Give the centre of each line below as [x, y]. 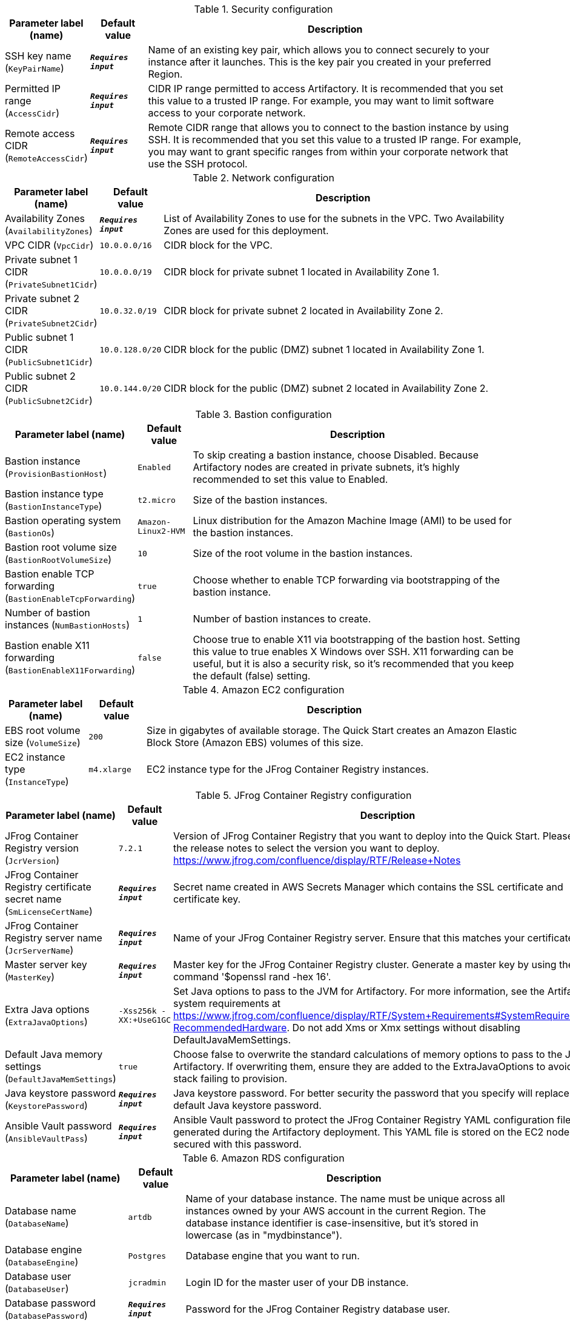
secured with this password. [237, 1144]
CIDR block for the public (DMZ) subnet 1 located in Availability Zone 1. [324, 349]
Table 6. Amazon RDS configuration [263, 1158]
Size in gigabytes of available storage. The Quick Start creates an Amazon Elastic [332, 730]
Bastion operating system [63, 520]
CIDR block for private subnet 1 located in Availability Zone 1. [302, 272]
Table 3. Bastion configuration [263, 414]
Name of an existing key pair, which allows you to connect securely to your [319, 50]
